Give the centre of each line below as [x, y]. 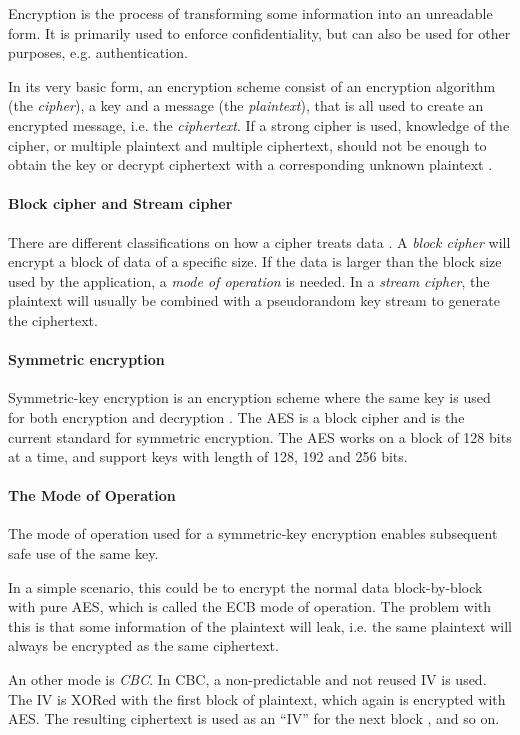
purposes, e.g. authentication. [98, 52]
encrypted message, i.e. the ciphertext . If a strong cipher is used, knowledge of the [259, 124]
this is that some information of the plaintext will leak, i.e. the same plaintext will [260, 625]
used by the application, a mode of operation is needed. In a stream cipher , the [249, 280]
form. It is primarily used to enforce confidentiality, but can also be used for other [259, 32]
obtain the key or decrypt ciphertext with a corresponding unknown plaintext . [250, 164]
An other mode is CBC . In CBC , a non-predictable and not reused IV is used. [247, 679]
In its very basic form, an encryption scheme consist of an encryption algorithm [252, 85]
